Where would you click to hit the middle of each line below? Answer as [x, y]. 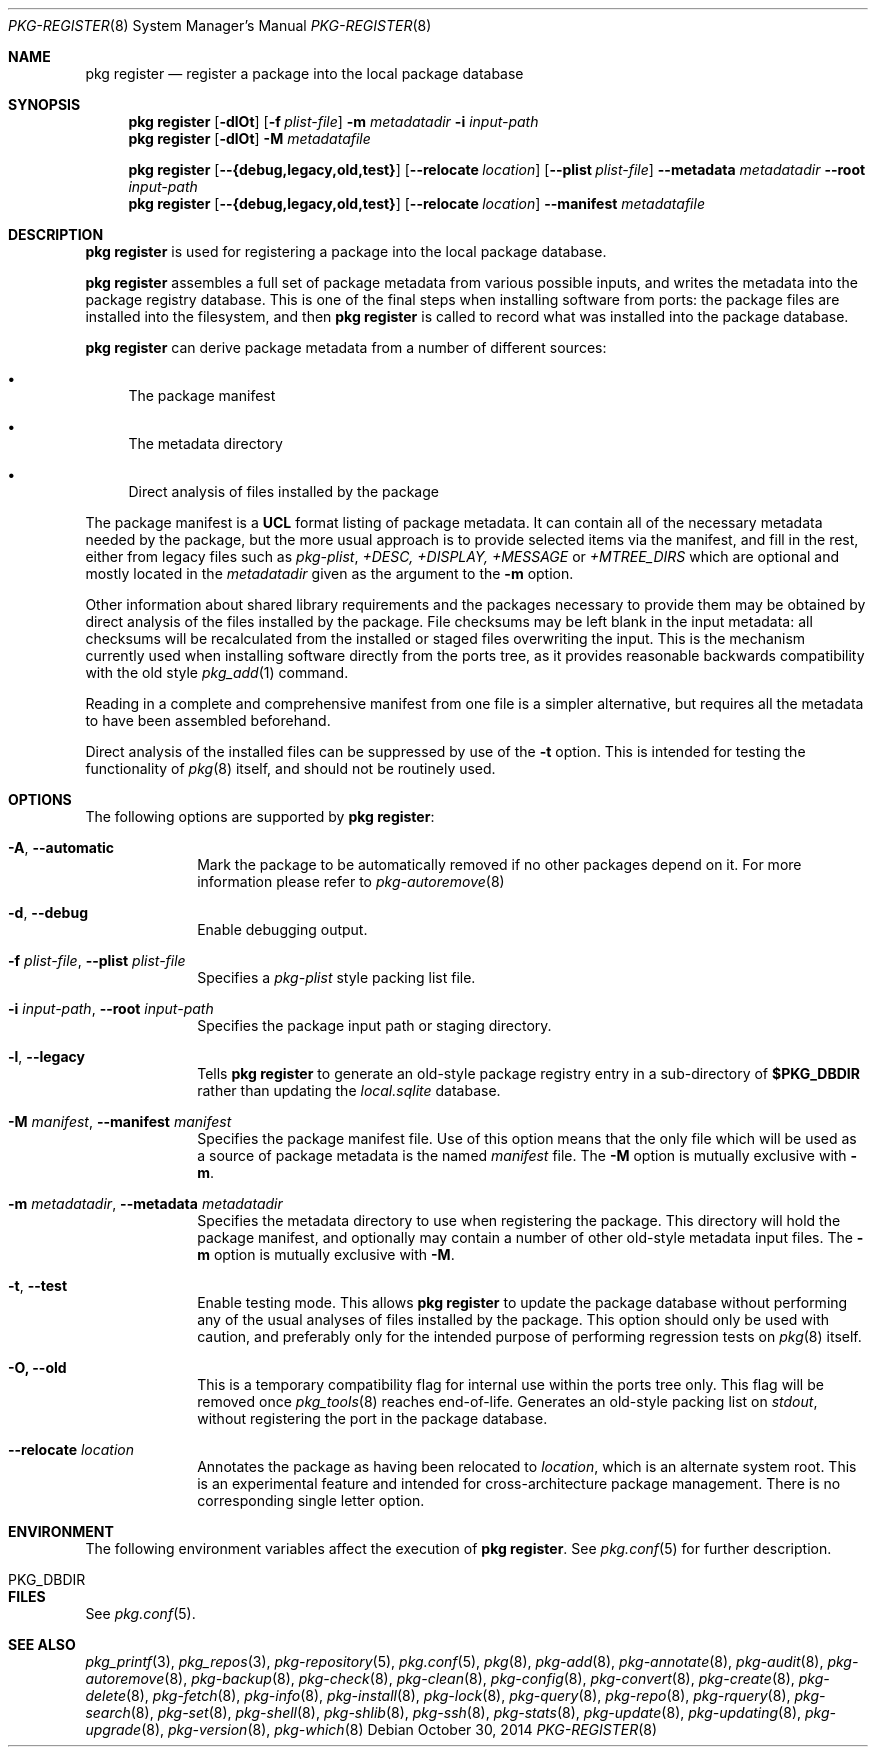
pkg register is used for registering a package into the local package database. [346, 251]
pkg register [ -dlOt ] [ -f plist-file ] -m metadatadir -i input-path [333, 121]
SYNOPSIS [44, 104]
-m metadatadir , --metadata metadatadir [145, 1203]
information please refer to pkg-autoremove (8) [351, 881]
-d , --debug [48, 912]
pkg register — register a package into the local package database [304, 73]
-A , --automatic [61, 847]
